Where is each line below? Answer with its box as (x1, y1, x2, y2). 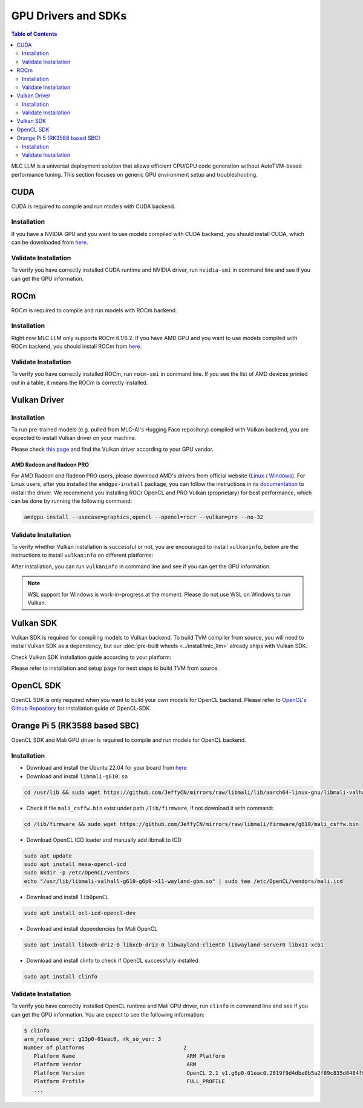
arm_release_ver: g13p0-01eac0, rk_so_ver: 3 (24, 1035, 162, 1043)
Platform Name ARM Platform (33, 1053, 225, 1059)
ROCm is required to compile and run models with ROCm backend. (11, 306, 178, 314)
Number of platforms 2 (24, 1044, 187, 1051)
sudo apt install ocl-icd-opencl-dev (24, 910, 136, 916)
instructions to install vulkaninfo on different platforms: (11, 551, 154, 559)
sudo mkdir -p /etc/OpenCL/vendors (24, 869, 129, 876)
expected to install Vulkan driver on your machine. (11, 434, 137, 442)
